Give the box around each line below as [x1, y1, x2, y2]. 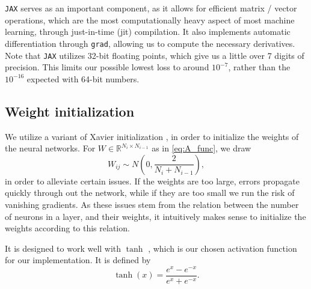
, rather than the [228, 61, 291, 73]
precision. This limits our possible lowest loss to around [5, 61, 209, 73]
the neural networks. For [5, 142, 96, 154]
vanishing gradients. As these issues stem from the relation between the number [5, 198, 299, 210]
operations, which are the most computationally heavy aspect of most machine [5, 13, 295, 26]
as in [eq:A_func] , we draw [152, 142, 251, 154]
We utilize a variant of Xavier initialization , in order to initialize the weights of [5, 130, 299, 142]
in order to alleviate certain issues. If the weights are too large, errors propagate [5, 174, 300, 187]
